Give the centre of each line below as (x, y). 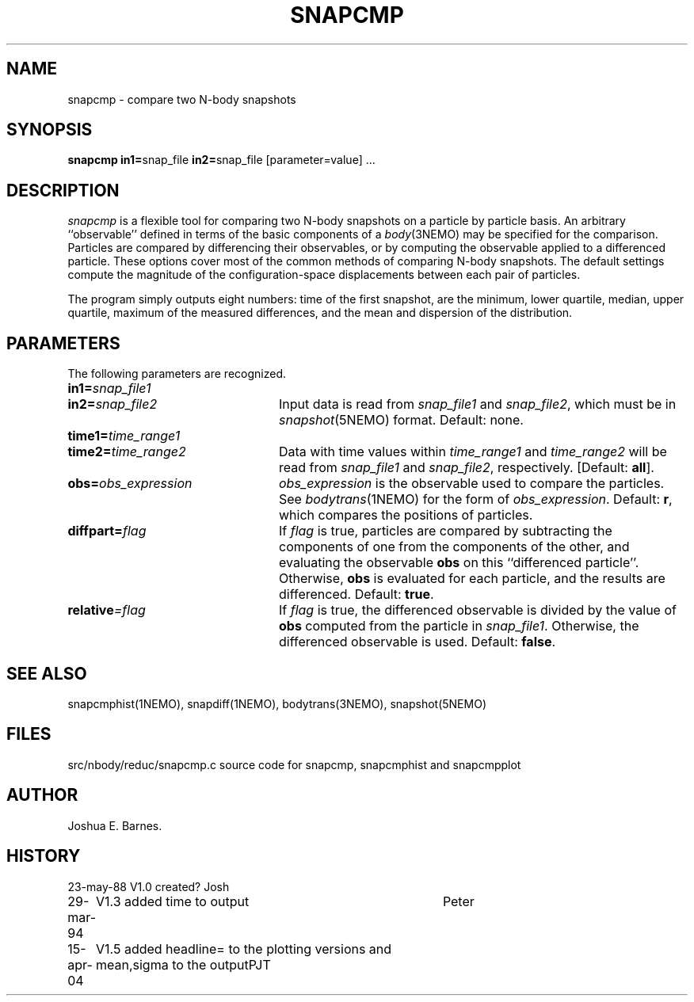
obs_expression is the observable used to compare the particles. (471, 484)
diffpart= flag (107, 531)
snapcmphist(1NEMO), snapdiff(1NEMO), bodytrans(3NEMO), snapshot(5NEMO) (277, 703)
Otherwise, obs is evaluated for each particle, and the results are (472, 579)
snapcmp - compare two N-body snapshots (182, 99)
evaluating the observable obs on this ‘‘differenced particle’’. (459, 563)
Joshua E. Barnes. (115, 825)
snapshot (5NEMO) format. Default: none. (401, 420)
